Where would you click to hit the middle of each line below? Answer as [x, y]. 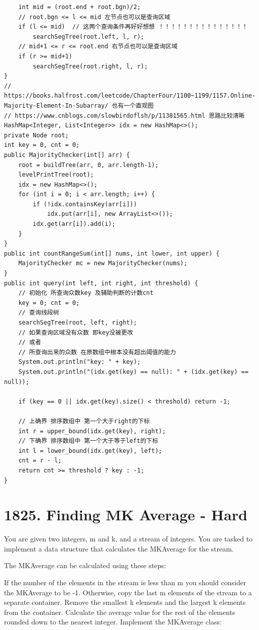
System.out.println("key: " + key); [80, 362]
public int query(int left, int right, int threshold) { [101, 283]
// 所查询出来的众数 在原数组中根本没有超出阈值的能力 [97, 352]
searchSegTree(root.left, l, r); [89, 36]
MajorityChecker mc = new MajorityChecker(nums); [103, 263]
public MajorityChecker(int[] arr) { [67, 155]
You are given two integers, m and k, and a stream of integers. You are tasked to [128, 539]
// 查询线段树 [39, 313]
